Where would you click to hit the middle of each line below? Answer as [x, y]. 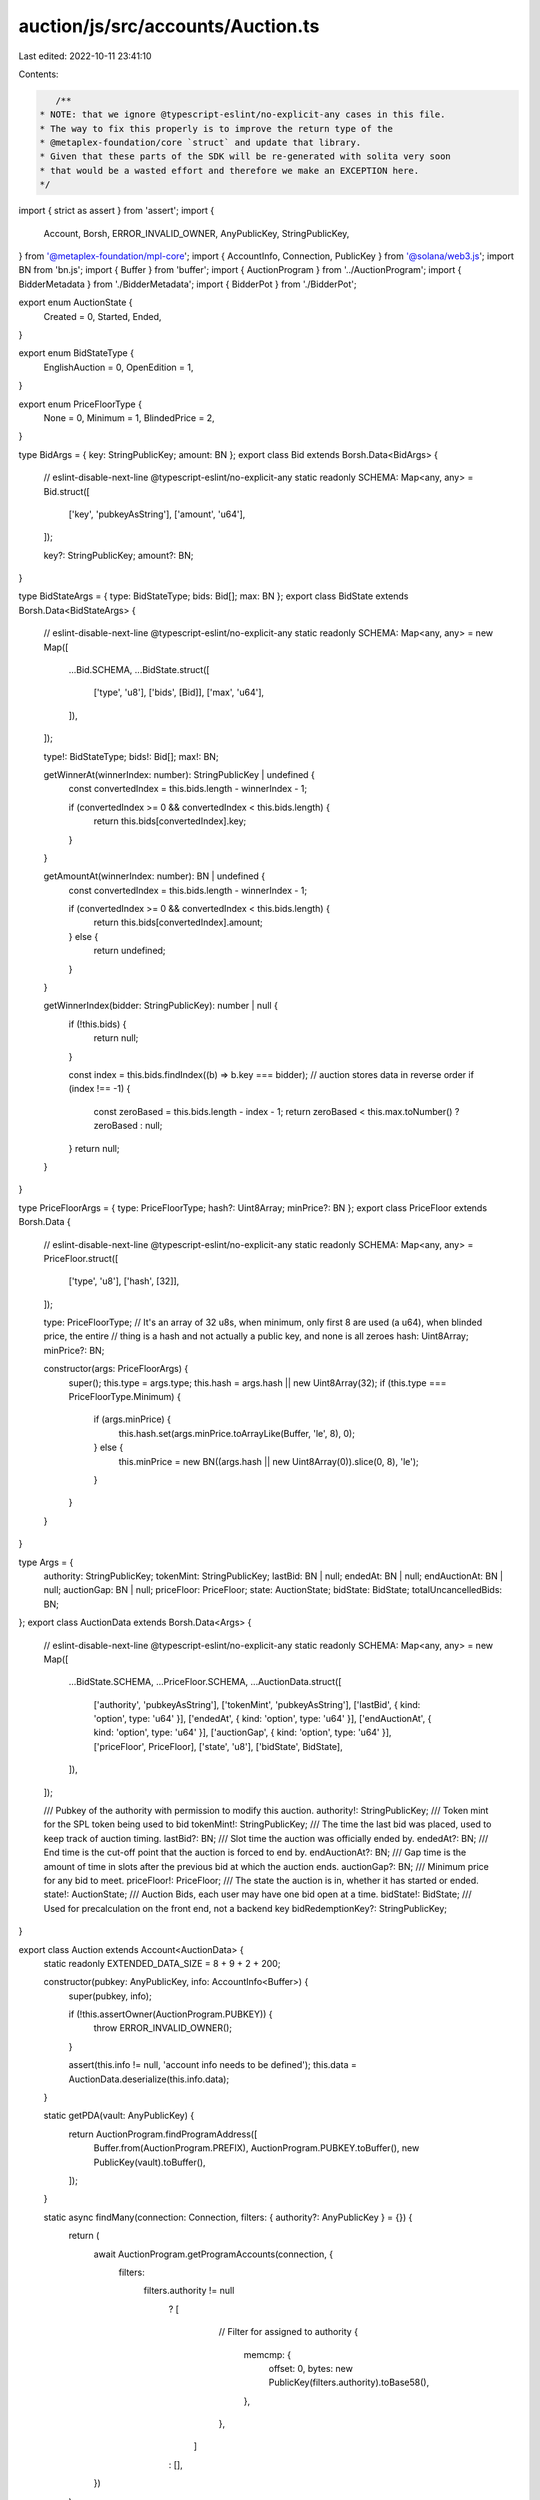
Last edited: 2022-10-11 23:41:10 [85, 56]
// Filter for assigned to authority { [288, 2332]
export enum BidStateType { [76, 353]
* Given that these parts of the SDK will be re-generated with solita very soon [245, 156]
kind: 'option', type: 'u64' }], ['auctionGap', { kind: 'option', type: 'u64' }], [242, 1732]
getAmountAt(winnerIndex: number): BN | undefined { [154, 876]
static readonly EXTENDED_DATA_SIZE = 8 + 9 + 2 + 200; [162, 1963]
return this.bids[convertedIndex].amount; [178, 922]
